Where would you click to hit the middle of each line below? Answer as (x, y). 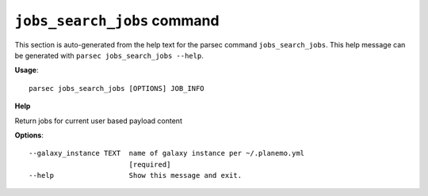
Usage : (27, 70)
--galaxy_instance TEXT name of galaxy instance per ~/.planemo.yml (167, 153)
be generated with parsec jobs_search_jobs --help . (109, 55)
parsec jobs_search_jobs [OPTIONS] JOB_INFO (117, 88)
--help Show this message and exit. (135, 175)
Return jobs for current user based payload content (98, 121)
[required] (150, 164)
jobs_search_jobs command (117, 21)
